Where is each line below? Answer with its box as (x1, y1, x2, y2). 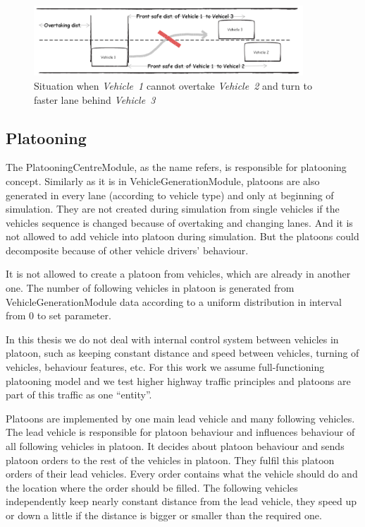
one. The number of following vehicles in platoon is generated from (6, 280, 295, 295)
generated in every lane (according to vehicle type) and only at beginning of (6, 187, 334, 202)
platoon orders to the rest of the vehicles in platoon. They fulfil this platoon (6, 452, 335, 467)
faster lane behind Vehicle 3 (34, 92, 156, 107)
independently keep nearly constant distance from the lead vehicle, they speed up (6, 494, 357, 509)
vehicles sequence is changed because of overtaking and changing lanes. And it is (6, 215, 353, 230)
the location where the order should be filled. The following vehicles (6, 480, 298, 495)
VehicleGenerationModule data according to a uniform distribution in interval (6, 294, 342, 309)
